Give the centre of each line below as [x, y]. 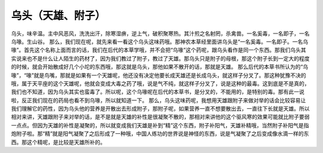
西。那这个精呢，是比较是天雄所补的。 [58, 142]
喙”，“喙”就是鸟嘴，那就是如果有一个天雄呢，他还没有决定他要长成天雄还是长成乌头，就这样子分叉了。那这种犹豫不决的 [159, 75]
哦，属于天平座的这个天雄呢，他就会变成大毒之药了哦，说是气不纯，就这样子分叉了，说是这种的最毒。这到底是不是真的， [160, 83]
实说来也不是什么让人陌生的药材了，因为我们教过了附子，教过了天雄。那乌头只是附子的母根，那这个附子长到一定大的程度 [160, 58]
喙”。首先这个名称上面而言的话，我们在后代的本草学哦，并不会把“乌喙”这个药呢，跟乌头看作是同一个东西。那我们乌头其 [159, 50]
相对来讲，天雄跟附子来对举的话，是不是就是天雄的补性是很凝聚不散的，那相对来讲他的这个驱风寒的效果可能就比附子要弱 [160, 117]
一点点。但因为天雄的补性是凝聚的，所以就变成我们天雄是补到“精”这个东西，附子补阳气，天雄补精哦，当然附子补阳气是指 [160, 125]
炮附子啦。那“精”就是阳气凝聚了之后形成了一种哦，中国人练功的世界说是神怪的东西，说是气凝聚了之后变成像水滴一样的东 [160, 134]
